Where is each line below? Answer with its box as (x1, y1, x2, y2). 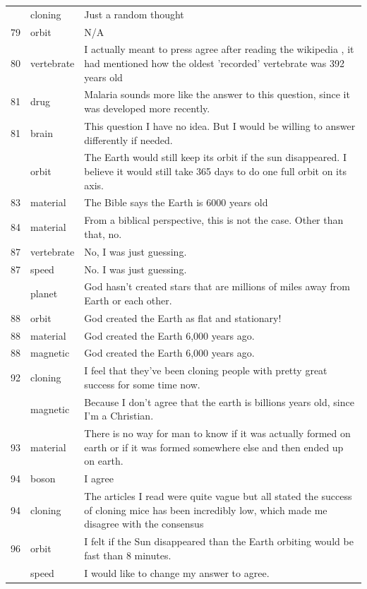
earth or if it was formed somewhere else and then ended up (84, 439, 344, 454)
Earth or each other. (84, 292, 172, 307)
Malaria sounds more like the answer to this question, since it (84, 87, 350, 102)
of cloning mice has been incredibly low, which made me (84, 502, 327, 517)
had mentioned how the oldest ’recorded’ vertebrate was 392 (84, 56, 344, 71)
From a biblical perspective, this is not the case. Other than (84, 213, 344, 227)
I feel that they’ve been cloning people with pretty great (84, 363, 327, 378)
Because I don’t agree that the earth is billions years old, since (84, 394, 354, 409)
